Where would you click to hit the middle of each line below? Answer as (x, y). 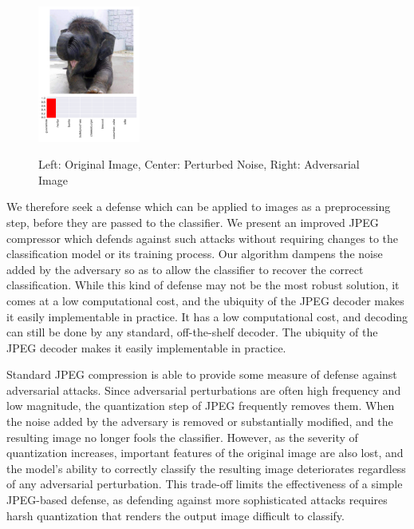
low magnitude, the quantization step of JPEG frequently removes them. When (201, 406)
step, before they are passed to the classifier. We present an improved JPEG (193, 222)
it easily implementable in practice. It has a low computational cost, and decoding (207, 316)
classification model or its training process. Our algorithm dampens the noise (195, 254)
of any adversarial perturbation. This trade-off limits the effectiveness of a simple (205, 484)
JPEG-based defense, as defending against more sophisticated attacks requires (197, 500)
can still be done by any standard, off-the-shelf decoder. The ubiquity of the (192, 332)
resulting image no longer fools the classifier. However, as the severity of (182, 437)
